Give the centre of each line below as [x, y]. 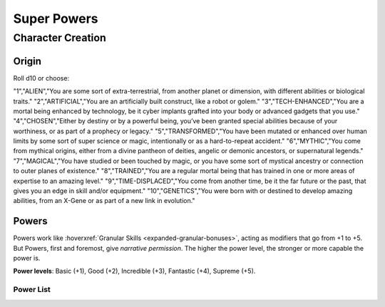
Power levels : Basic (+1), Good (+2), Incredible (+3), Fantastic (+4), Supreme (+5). [134, 271]
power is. [27, 258]
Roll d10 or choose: [41, 78]
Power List [32, 290]
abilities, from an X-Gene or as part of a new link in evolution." [104, 201]
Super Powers [56, 19]
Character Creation [60, 38]
